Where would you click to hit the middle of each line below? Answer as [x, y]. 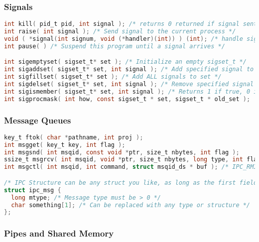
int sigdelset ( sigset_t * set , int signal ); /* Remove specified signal [129, 84]
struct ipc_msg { [33, 190]
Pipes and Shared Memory [59, 233]
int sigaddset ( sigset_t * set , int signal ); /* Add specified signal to [129, 69]
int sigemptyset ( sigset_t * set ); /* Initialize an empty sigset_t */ [125, 62]
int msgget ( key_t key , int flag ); [65, 145]
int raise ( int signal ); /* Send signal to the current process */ [120, 32]
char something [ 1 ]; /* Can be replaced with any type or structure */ [131, 205]
